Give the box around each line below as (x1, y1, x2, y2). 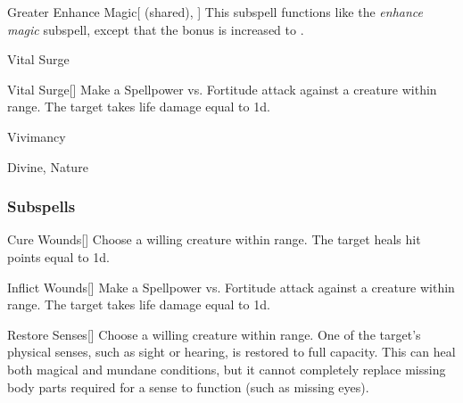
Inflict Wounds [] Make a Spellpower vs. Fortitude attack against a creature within (7, 277, 455, 296)
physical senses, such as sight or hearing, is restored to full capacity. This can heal (7, 342, 456, 361)
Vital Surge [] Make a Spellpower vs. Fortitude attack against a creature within (7, 79, 437, 98)
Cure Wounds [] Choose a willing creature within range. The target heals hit (7, 230, 421, 249)
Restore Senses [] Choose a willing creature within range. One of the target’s (7, 325, 421, 343)
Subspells (7, 195, 76, 218)
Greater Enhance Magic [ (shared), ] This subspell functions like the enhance (7, 3, 423, 21)
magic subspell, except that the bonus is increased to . (7, 20, 304, 38)
